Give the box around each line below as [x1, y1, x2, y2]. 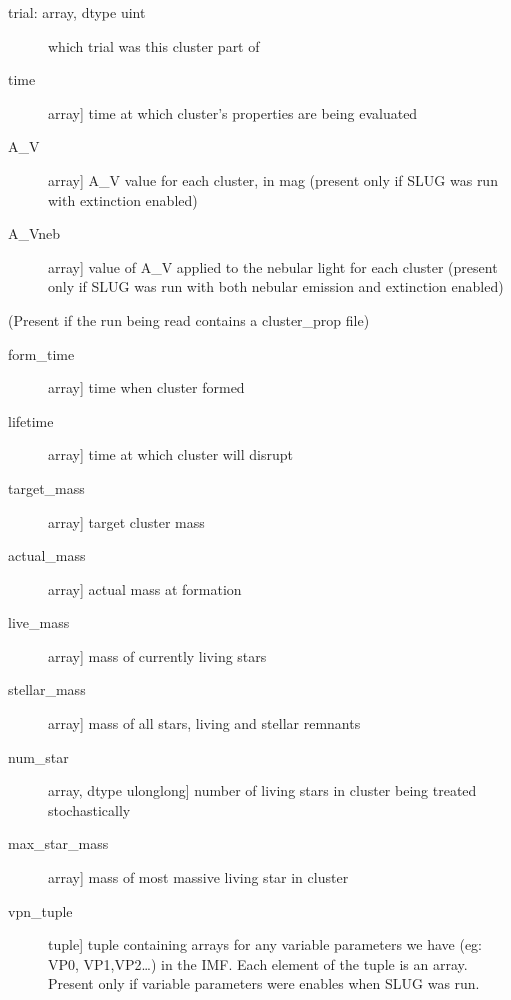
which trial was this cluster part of [48, 35, 260, 56]
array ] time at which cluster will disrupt [48, 444, 293, 465]
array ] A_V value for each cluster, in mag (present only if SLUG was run [48, 169, 498, 190]
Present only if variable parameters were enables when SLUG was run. [48, 973, 480, 994]
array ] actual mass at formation [48, 578, 242, 599]
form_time [8, 343, 75, 364]
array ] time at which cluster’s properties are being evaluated [48, 102, 418, 123]
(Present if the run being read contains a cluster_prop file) [8, 309, 370, 330]
